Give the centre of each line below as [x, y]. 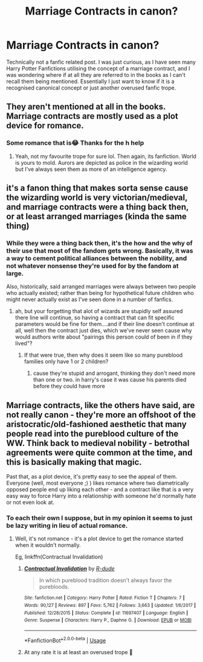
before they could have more [69, 386]
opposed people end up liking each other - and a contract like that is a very [100, 489]
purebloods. [54, 587]
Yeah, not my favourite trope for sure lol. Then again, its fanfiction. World [105, 156]
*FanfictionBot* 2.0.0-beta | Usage [65, 640]
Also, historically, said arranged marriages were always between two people [101, 286]
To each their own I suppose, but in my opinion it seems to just [99, 518]
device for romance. [45, 126]
